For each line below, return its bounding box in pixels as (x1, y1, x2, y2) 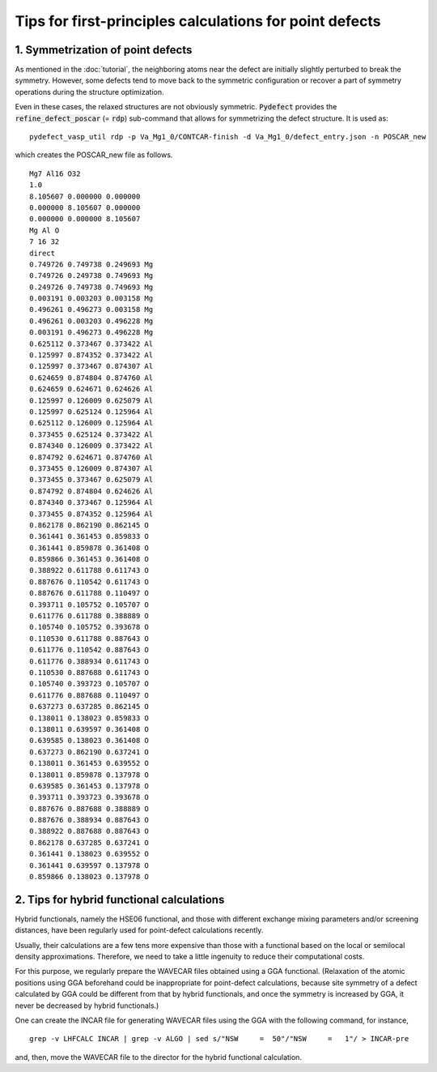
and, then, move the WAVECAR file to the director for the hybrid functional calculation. (15, 1052, 303, 1061)
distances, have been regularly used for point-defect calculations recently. (15, 925, 264, 935)
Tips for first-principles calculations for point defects (15, 12, 381, 30)
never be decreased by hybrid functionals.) (15, 1001, 159, 1010)
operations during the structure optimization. (15, 87, 164, 96)
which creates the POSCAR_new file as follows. (15, 150, 173, 160)
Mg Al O (29, 225, 60, 235)
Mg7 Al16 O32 (29, 169, 81, 178)
